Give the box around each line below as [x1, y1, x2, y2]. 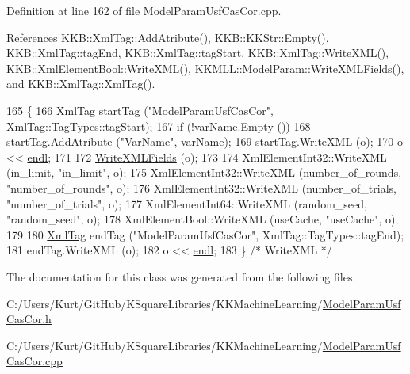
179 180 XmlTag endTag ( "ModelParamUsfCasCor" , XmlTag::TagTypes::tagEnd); [6, 226, 404, 242]
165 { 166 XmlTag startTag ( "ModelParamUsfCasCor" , [6, 101, 274, 118]
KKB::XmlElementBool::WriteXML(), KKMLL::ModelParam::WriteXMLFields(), [6, 59, 404, 76]
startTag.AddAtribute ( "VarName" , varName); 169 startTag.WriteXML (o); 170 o [6, 133, 403, 150]
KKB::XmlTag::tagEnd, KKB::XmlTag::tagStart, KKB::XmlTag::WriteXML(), [6, 44, 389, 61]
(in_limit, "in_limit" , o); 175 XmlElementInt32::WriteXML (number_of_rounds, [6, 164, 402, 181]
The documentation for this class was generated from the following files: [6, 268, 356, 284]
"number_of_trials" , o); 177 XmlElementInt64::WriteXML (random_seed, [6, 195, 367, 212]
